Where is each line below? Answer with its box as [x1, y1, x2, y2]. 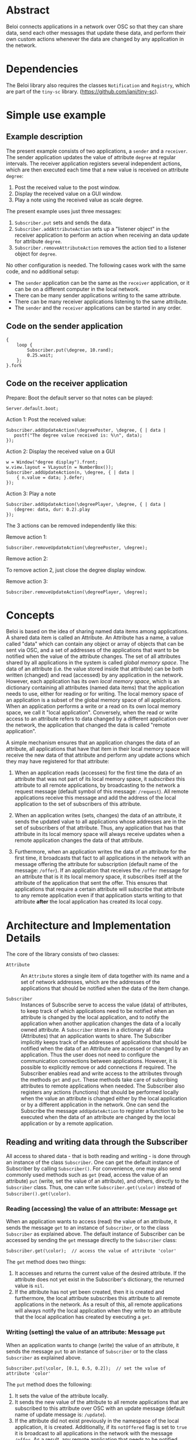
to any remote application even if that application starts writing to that [14, 892, 183, 899]
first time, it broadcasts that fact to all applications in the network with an [14, 854, 191, 861]
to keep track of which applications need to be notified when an [20, 1008, 174, 1015]
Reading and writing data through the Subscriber [6, 1137, 188, 1147]
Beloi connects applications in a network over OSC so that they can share [6, 23, 183, 30]
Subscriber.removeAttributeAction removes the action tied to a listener [14, 244, 187, 251]
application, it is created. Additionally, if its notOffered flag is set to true [14, 1423, 187, 1431]
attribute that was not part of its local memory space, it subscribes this [14, 776, 185, 783]
